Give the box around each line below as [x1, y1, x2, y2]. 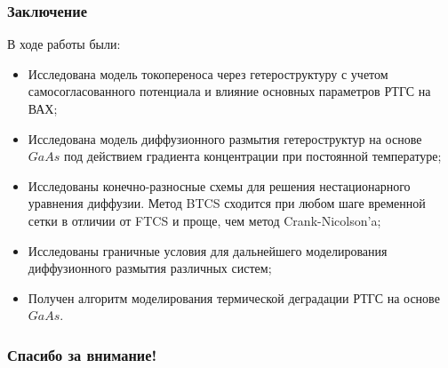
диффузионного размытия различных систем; [28, 259, 272, 277]
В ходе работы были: [7, 35, 121, 53]
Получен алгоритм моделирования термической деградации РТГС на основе [28, 288, 440, 307]
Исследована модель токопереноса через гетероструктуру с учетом [28, 64, 388, 83]
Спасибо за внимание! [7, 343, 157, 365]
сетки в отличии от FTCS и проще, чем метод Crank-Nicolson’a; [28, 211, 381, 229]
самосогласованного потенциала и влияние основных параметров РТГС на [28, 82, 431, 100]
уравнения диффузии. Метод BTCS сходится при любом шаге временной [28, 194, 426, 212]
